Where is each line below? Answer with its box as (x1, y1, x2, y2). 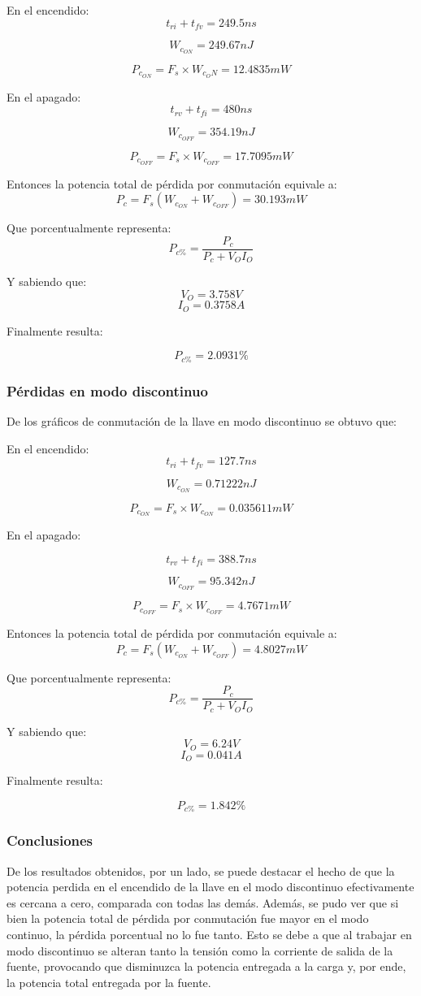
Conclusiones (7, 830, 93, 851)
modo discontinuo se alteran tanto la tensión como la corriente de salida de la (7, 942, 393, 959)
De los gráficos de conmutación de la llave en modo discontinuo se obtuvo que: (7, 413, 397, 429)
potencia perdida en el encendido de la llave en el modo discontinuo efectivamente (7, 878, 414, 895)
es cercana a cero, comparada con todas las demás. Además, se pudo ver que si (7, 894, 399, 911)
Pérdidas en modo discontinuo (7, 380, 208, 401)
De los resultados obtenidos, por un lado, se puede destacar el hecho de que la (7, 862, 395, 879)
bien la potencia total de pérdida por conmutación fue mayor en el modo (7, 910, 369, 927)
